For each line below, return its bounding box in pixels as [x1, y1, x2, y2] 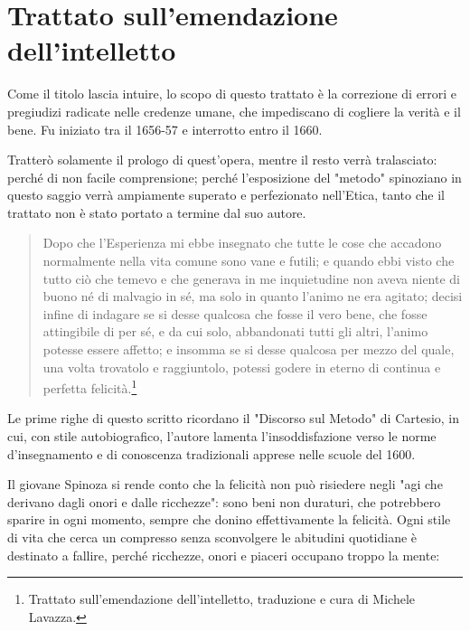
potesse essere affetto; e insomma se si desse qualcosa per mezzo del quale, [42, 340, 455, 359]
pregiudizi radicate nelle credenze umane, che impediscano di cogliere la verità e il [7, 101, 461, 120]
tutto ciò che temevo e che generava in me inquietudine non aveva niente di [42, 268, 460, 287]
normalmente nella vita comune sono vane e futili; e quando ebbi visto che [42, 251, 455, 270]
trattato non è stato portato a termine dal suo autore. [7, 202, 306, 221]
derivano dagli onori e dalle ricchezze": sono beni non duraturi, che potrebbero [7, 492, 441, 511]
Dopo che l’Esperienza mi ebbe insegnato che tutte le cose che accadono [42, 233, 442, 252]
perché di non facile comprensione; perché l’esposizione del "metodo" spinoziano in [7, 167, 462, 186]
